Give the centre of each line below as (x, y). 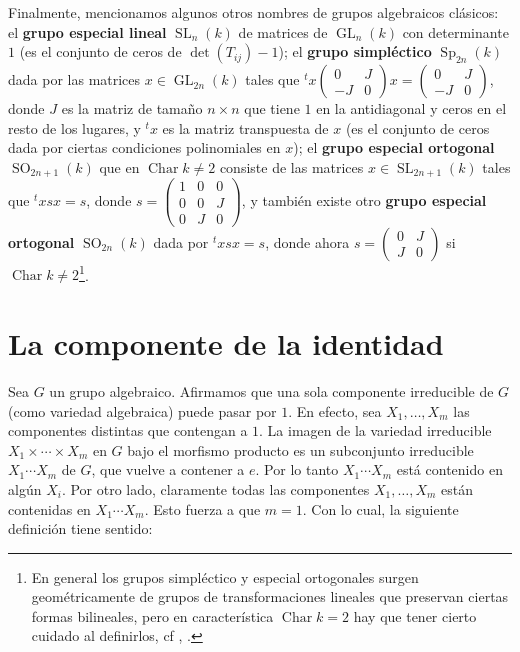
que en (119, 166)
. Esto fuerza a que (202, 508)
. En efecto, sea (335, 410)
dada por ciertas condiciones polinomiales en (144, 147)
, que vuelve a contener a (168, 469)
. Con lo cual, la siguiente (380, 508)
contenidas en (49, 508)
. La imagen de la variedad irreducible (375, 430)
